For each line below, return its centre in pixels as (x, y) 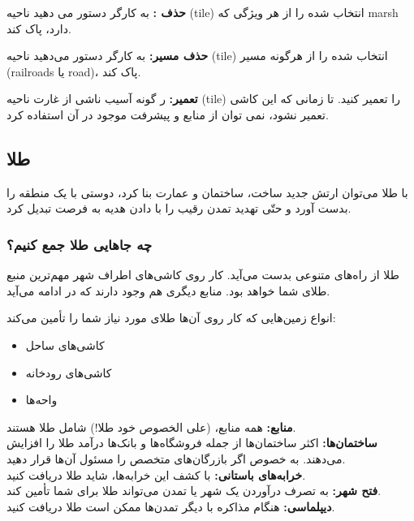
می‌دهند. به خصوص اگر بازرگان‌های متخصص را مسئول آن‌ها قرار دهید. (176, 458)
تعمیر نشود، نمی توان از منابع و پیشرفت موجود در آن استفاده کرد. (168, 114)
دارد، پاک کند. (39, 28)
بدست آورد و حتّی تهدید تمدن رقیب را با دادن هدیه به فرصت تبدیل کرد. (179, 208)
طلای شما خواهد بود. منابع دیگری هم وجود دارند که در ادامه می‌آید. (168, 290)
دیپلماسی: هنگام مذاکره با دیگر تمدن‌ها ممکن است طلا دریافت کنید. (171, 506)
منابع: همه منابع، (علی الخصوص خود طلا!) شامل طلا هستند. (151, 426)
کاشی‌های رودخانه (69, 372)
